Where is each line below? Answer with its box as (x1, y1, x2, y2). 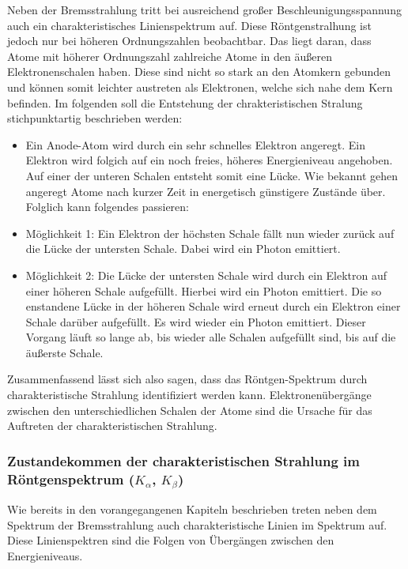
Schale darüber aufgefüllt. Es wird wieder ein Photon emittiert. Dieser (25, 313, 366, 330)
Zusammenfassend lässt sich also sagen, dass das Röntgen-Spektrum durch (7, 371, 368, 387)
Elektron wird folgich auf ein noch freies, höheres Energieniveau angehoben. (25, 152, 393, 168)
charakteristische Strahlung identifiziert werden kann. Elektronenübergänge (7, 386, 372, 403)
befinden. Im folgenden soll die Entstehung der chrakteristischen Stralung (7, 94, 363, 111)
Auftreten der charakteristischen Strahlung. (7, 417, 217, 434)
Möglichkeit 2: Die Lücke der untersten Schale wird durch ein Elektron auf (25, 266, 387, 283)
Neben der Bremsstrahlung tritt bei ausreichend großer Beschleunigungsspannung (7, 2, 402, 17)
